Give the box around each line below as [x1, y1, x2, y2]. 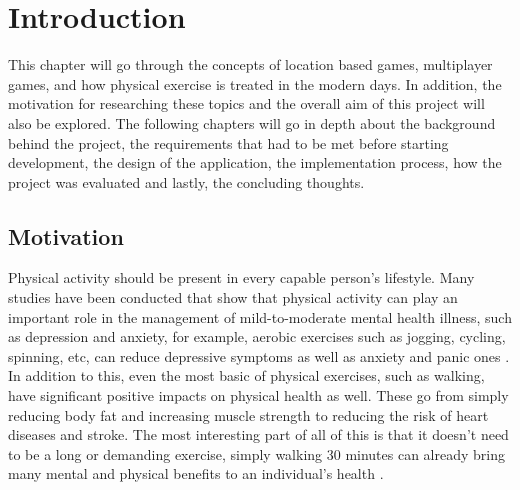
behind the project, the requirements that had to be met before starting [8, 132, 449, 153]
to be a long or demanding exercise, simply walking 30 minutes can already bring [8, 443, 505, 464]
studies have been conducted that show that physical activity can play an [8, 287, 458, 308]
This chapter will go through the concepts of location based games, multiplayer [8, 54, 493, 75]
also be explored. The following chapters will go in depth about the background [8, 112, 496, 133]
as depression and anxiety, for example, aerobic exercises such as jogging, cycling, [8, 326, 506, 347]
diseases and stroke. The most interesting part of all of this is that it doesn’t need [8, 424, 509, 445]
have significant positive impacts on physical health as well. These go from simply [8, 385, 509, 406]
